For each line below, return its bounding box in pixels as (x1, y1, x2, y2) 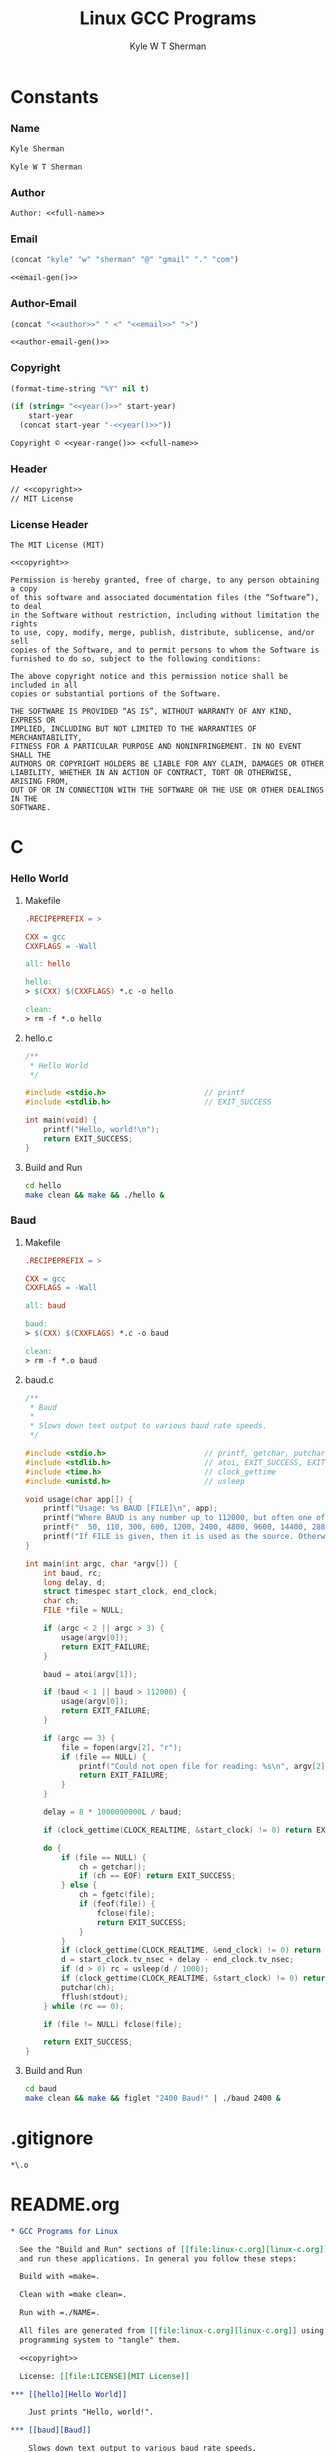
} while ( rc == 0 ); (43, 2001, 125, 2011)
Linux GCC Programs (79, 7, 257, 30)
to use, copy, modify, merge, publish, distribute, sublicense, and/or (10, 628, 315, 638)
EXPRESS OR (10, 715, 56, 726)
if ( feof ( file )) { (78, 1899, 156, 1909)
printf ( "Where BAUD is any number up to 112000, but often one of (43, 1513, 326, 1523)
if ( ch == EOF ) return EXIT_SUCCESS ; (78, 1871, 237, 1881)
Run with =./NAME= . (19, 2308, 101, 2318)
